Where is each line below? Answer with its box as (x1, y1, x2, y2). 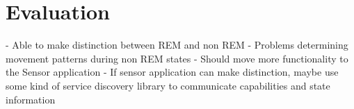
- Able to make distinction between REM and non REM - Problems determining (6, 37, 348, 52)
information (6, 92, 56, 106)
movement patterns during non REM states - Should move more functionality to (6, 51, 348, 65)
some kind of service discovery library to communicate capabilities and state (6, 78, 330, 92)
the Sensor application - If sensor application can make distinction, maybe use (6, 65, 339, 79)
